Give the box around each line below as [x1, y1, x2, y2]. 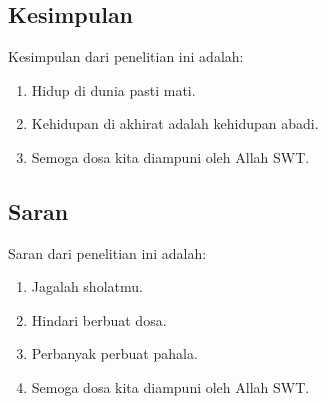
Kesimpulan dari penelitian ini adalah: [8, 46, 244, 66]
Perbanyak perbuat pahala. [31, 343, 198, 364]
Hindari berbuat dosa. [31, 309, 167, 330]
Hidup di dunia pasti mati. [31, 79, 196, 100]
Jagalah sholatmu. [31, 276, 143, 297]
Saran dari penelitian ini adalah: [8, 242, 207, 263]
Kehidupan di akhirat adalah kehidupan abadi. [31, 113, 319, 134]
